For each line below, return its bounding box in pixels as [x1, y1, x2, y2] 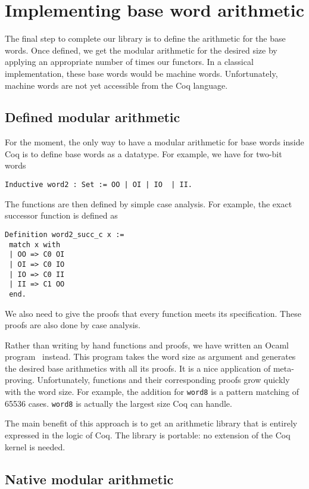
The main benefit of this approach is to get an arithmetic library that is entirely [5, 417, 298, 429]
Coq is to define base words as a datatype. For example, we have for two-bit [5, 147, 282, 160]
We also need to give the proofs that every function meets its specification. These [5, 307, 301, 319]
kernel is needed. [5, 440, 65, 453]
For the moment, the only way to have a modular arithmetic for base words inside [5, 136, 304, 148]
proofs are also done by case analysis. [5, 319, 141, 331]
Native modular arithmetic [5, 469, 174, 488]
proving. [5, 373, 35, 386]
